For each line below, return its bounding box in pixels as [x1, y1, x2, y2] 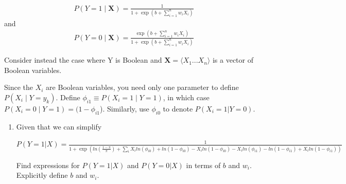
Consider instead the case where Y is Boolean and [4, 54, 162, 65]
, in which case [163, 91, 210, 102]
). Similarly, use [100, 103, 149, 114]
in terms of [186, 159, 221, 170]
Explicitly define [16, 170, 68, 180]
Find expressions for [16, 159, 80, 170]
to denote [163, 103, 193, 114]
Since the [4, 82, 33, 93]
